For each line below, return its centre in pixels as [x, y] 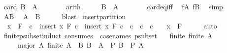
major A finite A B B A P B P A [81, 45]
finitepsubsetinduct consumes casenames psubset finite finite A [108, 35]
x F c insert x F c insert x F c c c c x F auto [112, 26]
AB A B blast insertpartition [65, 16]
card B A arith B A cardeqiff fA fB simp [113, 6]
